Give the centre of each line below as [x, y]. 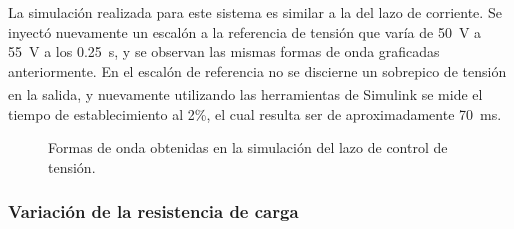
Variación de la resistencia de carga [153, 211]
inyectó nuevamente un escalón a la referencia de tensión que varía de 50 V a [245, 31]
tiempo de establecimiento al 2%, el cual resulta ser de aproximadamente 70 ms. [255, 113]
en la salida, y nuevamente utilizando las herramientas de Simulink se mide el [245, 94]
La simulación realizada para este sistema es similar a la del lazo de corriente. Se [255, 12]
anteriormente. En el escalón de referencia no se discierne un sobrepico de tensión [257, 70]
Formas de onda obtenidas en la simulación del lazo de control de [248, 147]
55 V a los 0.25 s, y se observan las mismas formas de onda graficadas [224, 51]
